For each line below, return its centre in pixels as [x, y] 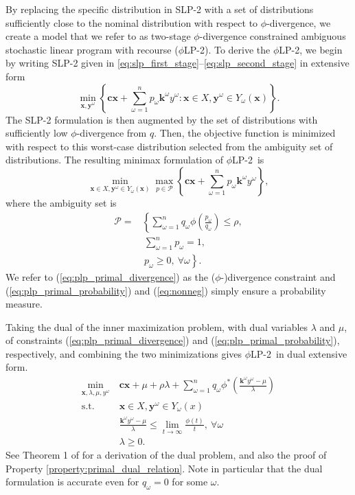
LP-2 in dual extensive [299, 353]
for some [190, 482]
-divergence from [112, 133]
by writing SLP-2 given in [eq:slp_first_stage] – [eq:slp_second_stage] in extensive [177, 63]
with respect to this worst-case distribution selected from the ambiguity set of [169, 146]
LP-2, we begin [311, 49]
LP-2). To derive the [227, 49]
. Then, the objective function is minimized [245, 133]
